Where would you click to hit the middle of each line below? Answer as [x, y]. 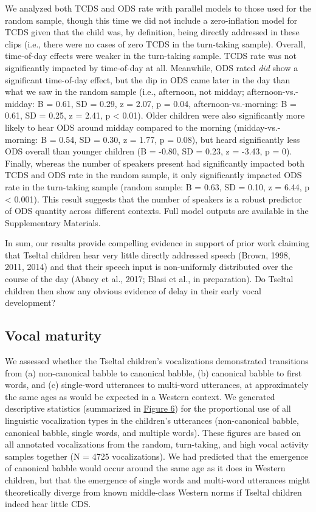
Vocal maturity [53, 335]
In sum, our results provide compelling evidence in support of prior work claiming [157, 243]
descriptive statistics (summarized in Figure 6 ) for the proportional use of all [148, 408]
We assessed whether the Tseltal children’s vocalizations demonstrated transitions [157, 361]
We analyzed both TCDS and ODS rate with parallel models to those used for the [158, 8]
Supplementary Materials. [53, 222]
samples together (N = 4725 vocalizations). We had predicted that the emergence [156, 456]
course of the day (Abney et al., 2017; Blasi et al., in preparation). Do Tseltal [149, 279]
